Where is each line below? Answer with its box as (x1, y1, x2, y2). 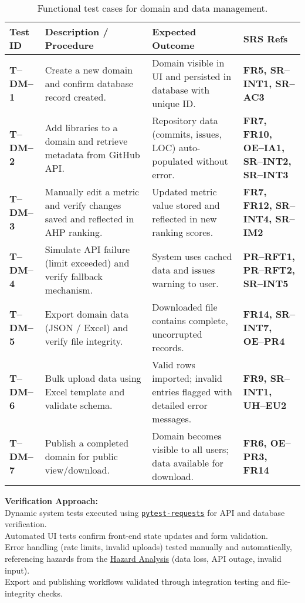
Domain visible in (152, 56, 225, 69)
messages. (152, 412, 192, 425)
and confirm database (45, 76, 134, 90)
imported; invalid (152, 371, 222, 385)
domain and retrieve (45, 134, 128, 148)
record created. (45, 89, 106, 104)
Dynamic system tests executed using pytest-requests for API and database (5, 506, 285, 518)
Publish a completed (45, 435, 129, 449)
